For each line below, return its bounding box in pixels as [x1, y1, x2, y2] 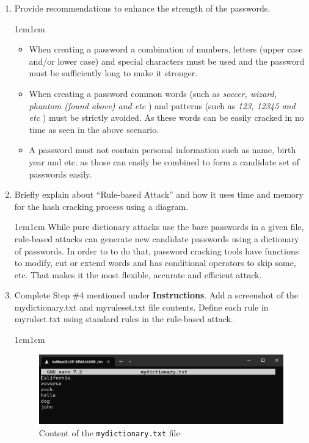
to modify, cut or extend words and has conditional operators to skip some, [14, 256, 296, 269]
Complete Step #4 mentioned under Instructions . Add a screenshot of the [14, 289, 299, 301]
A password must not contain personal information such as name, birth [29, 143, 296, 156]
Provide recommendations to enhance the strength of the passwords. [14, 2, 271, 14]
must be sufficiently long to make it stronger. [29, 67, 198, 79]
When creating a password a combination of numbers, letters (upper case [29, 43, 303, 56]
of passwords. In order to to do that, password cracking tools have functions [14, 244, 299, 257]
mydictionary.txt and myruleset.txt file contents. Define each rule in [14, 300, 269, 313]
